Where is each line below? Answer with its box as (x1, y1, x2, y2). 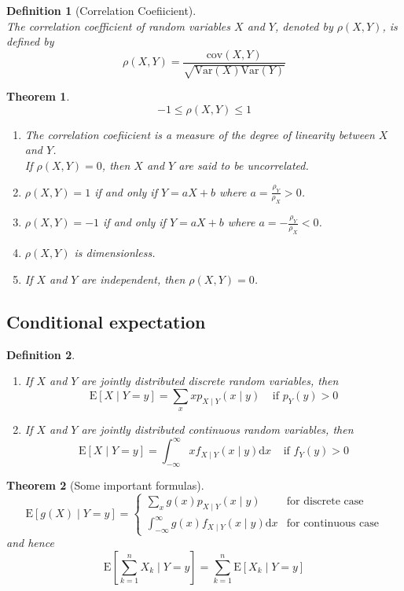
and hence (6, 534, 54, 551)
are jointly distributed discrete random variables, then (81, 373, 339, 389)
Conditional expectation (6, 309, 206, 333)
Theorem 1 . (6, 88, 70, 105)
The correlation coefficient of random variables (6, 17, 231, 34)
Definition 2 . (6, 346, 75, 362)
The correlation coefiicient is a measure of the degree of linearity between (24, 126, 375, 142)
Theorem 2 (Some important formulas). (6, 477, 204, 494)
